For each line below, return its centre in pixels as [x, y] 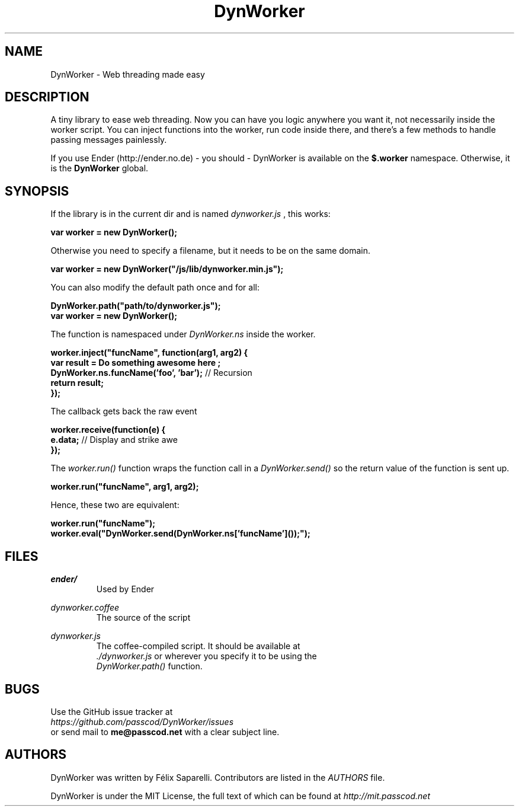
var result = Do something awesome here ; [136, 363]
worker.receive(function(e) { [108, 430]
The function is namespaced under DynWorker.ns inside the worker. [183, 334]
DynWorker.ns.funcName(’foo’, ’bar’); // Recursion [151, 373]
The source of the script [143, 618]
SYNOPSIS [37, 191]
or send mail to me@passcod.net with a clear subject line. [165, 732]
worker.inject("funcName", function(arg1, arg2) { [149, 353]
